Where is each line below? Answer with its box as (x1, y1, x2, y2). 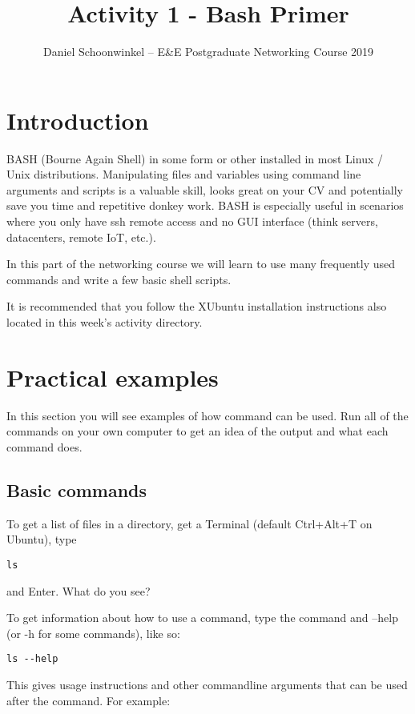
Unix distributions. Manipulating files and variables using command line (6, 166, 361, 183)
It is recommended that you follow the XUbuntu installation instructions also (6, 298, 387, 315)
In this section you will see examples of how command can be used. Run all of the (6, 407, 409, 423)
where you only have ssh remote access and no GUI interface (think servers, (6, 213, 378, 230)
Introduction (6, 103, 149, 136)
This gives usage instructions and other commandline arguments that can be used (6, 676, 408, 692)
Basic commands (6, 477, 147, 502)
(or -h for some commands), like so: (6, 624, 180, 641)
